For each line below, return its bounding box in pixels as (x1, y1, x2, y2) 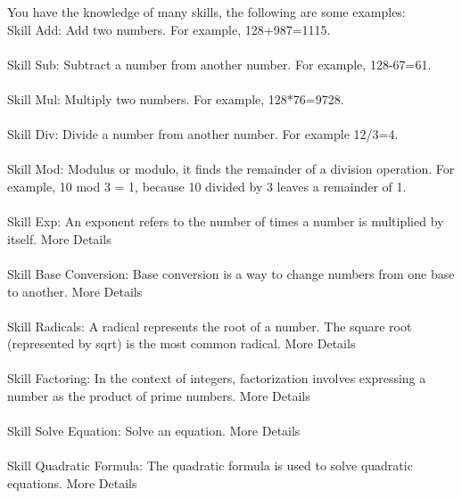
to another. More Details (7, 282, 143, 300)
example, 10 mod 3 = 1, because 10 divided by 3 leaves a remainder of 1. (7, 176, 407, 195)
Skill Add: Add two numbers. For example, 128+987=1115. (7, 20, 331, 38)
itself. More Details (7, 229, 111, 248)
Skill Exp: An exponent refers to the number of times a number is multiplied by (7, 212, 444, 231)
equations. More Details (7, 474, 137, 493)
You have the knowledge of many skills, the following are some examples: (7, 3, 406, 20)
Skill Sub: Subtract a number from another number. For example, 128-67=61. (7, 54, 432, 73)
